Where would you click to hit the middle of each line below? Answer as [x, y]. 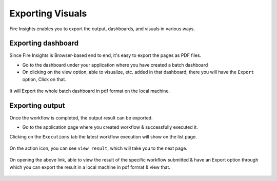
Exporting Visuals [48, 13]
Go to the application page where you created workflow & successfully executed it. [110, 127]
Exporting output [37, 105]
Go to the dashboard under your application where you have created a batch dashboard [115, 65]
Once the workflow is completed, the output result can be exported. [81, 117]
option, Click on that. [44, 79]
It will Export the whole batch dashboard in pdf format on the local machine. [90, 91]
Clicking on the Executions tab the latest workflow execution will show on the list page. [103, 136]
